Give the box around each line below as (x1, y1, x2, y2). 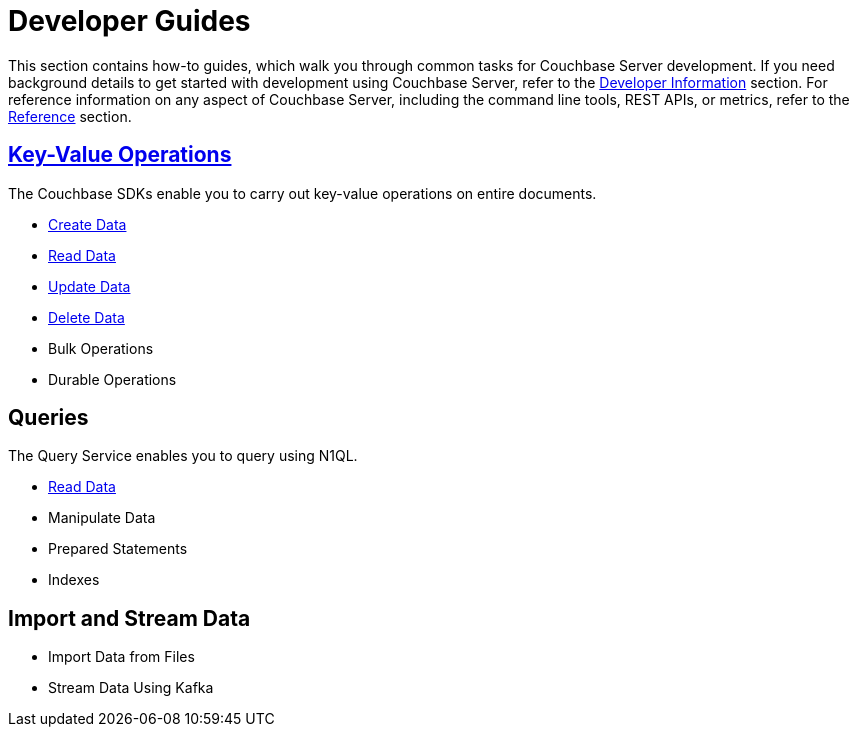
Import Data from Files (48, 648, 195, 666)
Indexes (48, 571, 100, 589)
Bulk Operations (48, 339, 154, 357)
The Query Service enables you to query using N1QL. (8, 447, 358, 465)
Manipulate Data (48, 509, 156, 527)
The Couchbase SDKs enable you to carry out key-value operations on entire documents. (8, 184, 597, 202)
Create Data (48, 215, 127, 233)
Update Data (48, 277, 131, 295)
